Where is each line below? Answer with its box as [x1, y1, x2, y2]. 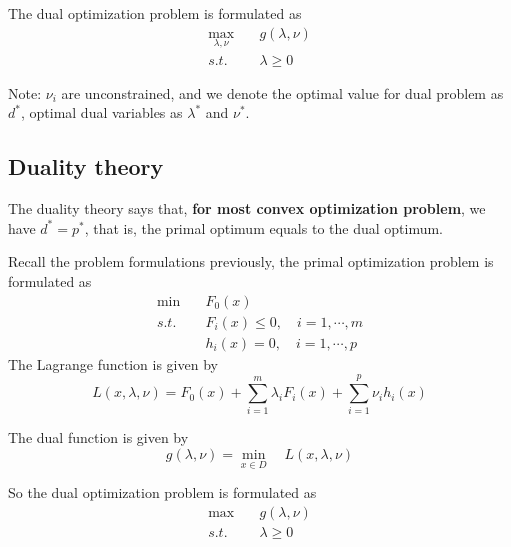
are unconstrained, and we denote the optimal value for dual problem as [61, 82, 504, 103]
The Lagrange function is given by [8, 353, 218, 374]
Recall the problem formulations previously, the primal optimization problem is [8, 251, 494, 272]
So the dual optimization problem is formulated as [8, 482, 317, 503]
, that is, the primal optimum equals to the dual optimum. [84, 217, 444, 238]
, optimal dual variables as [20, 102, 183, 123]
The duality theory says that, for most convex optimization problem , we [8, 198, 486, 219]
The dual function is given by [8, 427, 189, 448]
